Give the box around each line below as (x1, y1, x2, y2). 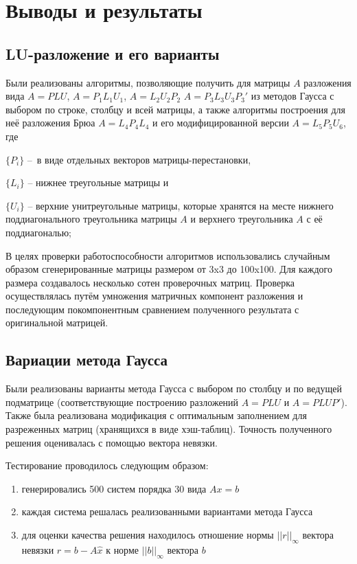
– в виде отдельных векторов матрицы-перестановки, (27, 152, 251, 166)
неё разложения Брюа (5, 115, 95, 130)
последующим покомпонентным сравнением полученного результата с (5, 302, 299, 316)
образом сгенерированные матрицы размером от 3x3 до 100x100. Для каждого (5, 262, 332, 276)
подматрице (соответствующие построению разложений (5, 394, 239, 409)
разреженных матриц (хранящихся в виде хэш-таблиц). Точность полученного (5, 422, 332, 436)
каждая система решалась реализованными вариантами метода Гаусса (21, 504, 313, 519)
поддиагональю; (5, 225, 71, 239)
